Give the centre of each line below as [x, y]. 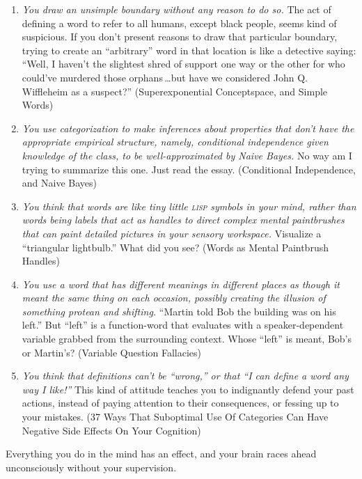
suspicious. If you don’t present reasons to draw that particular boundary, [180, 37]
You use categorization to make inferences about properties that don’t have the [188, 128]
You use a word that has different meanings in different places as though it [181, 284]
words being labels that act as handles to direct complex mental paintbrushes [183, 220]
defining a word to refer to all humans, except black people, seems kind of [179, 23]
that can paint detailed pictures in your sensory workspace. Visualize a [172, 233]
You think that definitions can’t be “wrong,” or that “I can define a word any [185, 376]
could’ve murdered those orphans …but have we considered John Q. [165, 77]
